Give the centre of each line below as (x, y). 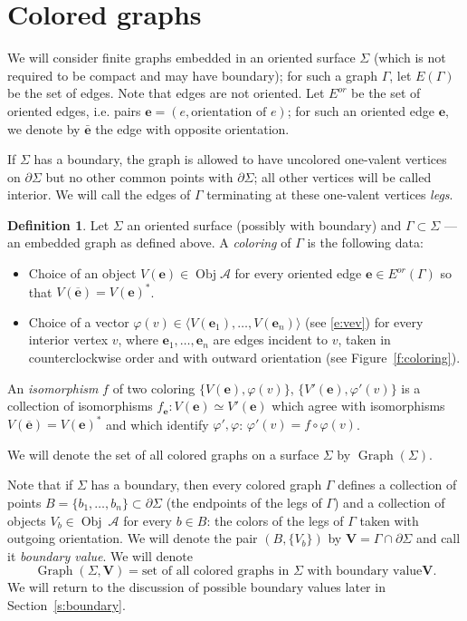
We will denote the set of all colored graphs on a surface (163, 454)
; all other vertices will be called (343, 176)
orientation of (229, 112)
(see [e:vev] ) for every (364, 321)
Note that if (40, 485)
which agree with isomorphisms (358, 406)
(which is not (410, 58)
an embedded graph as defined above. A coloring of (149, 243)
